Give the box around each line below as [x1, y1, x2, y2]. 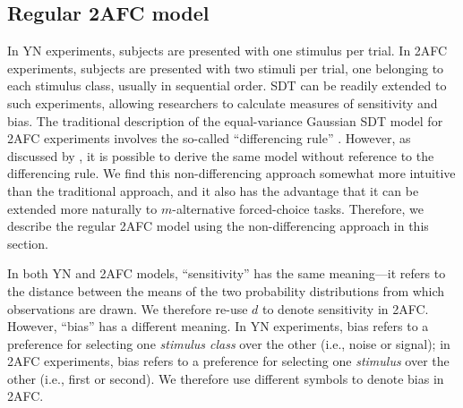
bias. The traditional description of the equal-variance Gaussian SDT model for [7, 111, 443, 130]
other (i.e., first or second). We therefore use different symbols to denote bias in [7, 369, 444, 387]
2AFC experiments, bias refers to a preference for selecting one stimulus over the [7, 352, 450, 370]
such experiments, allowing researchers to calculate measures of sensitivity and [7, 93, 438, 112]
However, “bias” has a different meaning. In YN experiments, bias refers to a [7, 317, 429, 336]
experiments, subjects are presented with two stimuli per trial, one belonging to [7, 58, 444, 77]
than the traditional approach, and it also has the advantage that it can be [7, 181, 419, 200]
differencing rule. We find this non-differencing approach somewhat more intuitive [7, 164, 456, 183]
